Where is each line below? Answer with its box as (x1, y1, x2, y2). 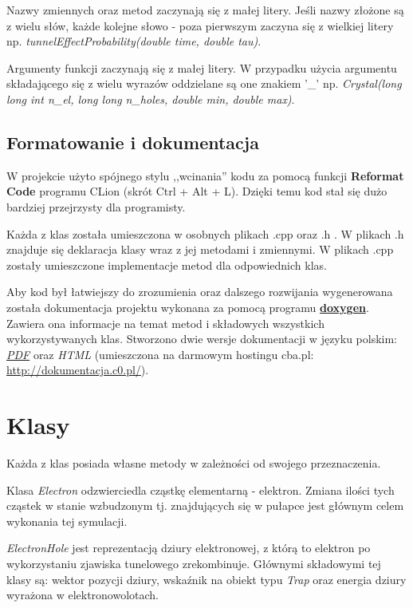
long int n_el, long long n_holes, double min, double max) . (6, 90, 295, 107)
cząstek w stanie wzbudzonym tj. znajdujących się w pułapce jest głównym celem (6, 497, 404, 514)
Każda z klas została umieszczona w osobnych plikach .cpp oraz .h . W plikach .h (6, 225, 404, 242)
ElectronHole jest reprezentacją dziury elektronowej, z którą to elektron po (6, 539, 371, 556)
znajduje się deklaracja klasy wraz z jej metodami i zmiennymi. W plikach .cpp (6, 241, 394, 258)
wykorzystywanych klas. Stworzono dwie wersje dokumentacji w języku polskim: (6, 330, 398, 347)
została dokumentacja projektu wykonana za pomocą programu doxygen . (6, 298, 369, 315)
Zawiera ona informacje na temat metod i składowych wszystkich (6, 314, 324, 331)
